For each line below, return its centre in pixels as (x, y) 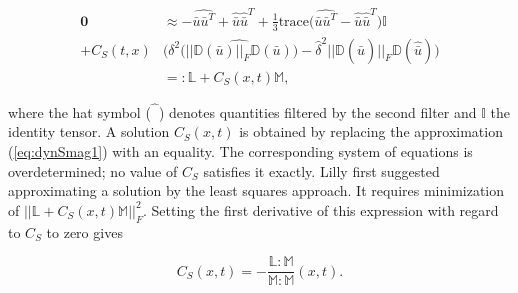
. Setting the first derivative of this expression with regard (321, 209)
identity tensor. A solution (89, 131)
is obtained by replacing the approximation (371, 131)
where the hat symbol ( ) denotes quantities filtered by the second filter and (242, 111)
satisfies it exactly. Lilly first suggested (321, 170)
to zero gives (84, 231)
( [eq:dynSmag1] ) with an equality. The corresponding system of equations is (240, 150)
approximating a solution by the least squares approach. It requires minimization (256, 190)
